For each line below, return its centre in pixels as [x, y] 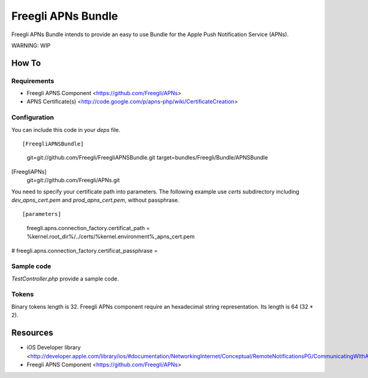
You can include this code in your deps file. [66, 129]
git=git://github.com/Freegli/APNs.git [73, 180]
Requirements [33, 81]
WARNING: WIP [31, 45]
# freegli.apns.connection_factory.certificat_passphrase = [85, 250]
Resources [32, 333]
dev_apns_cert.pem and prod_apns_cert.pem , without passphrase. [95, 200]
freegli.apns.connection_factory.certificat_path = [88, 228]
